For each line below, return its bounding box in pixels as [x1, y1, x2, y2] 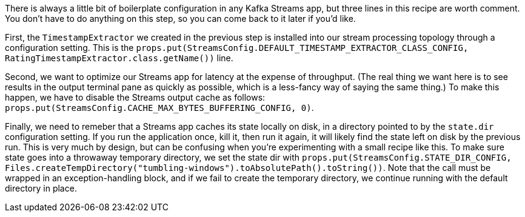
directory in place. [5, 183, 77, 193]
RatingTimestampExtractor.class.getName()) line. [5, 53, 233, 63]
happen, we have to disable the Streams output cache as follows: [5, 92, 266, 102]
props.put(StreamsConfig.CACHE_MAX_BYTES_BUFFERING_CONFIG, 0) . [5, 102, 314, 113]
